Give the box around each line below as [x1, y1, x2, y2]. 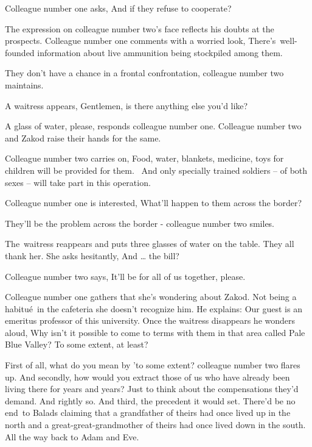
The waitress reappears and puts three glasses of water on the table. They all [5, 237, 294, 250]
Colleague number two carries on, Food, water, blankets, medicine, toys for [5, 152, 284, 165]
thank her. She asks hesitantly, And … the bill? [5, 249, 179, 262]
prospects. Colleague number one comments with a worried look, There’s [5, 34, 276, 47]
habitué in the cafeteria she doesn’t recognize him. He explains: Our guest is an [5, 302, 302, 315]
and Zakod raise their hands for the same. [5, 131, 161, 144]
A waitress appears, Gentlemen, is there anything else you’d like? [5, 99, 248, 112]
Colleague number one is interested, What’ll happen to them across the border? [5, 196, 302, 209]
